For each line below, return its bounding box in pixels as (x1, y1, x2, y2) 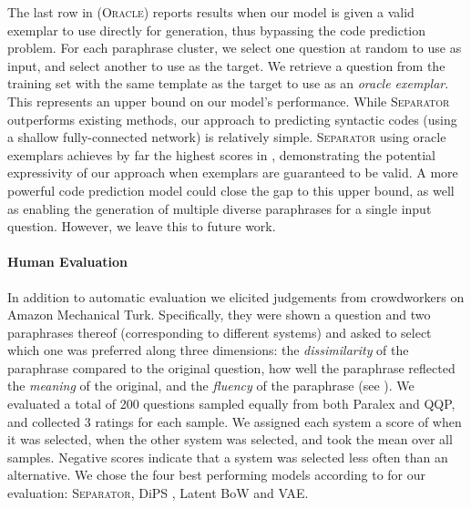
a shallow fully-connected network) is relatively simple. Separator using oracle (7, 127, 446, 147)
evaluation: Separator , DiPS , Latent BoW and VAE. (7, 483, 309, 503)
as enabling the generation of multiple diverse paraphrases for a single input (7, 198, 432, 218)
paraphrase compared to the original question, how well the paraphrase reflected (7, 358, 456, 377)
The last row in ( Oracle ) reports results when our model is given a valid (7, 3, 415, 21)
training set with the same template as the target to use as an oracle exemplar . (7, 74, 449, 93)
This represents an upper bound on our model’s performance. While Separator (7, 91, 450, 110)
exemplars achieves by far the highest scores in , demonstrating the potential (7, 145, 435, 164)
